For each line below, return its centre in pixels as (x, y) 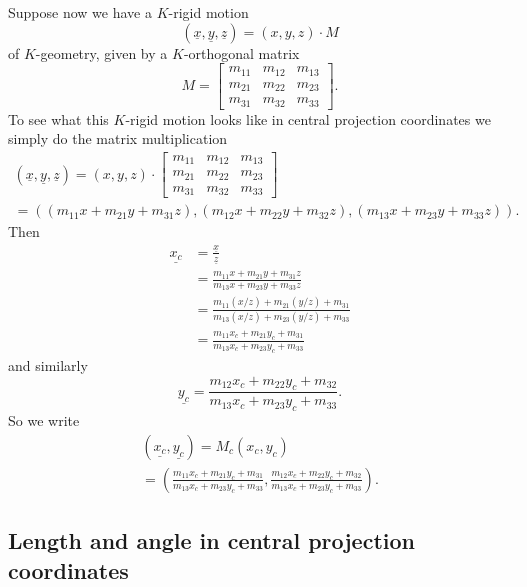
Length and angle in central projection (211, 540)
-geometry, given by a (101, 52)
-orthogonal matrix (241, 52)
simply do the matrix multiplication (118, 138)
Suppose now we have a (80, 12)
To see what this (58, 118)
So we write (44, 420)
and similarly (48, 364)
